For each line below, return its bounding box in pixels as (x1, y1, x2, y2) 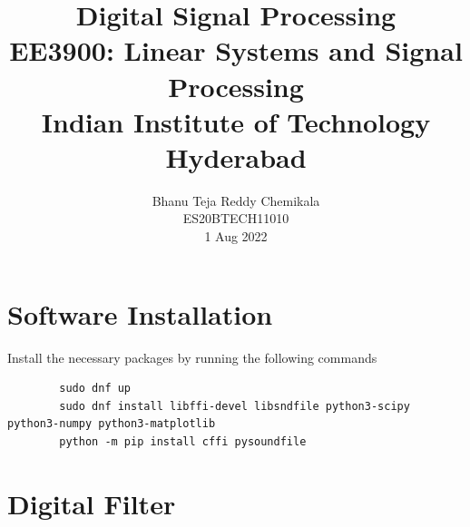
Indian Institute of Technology (41, 102, 431, 140)
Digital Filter (7, 484, 176, 522)
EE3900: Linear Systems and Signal (9, 32, 463, 69)
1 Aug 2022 (204, 227, 268, 246)
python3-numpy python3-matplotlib (7, 417, 216, 431)
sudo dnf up (59, 382, 132, 395)
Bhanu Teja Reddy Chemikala (152, 190, 320, 210)
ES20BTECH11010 (182, 209, 289, 228)
